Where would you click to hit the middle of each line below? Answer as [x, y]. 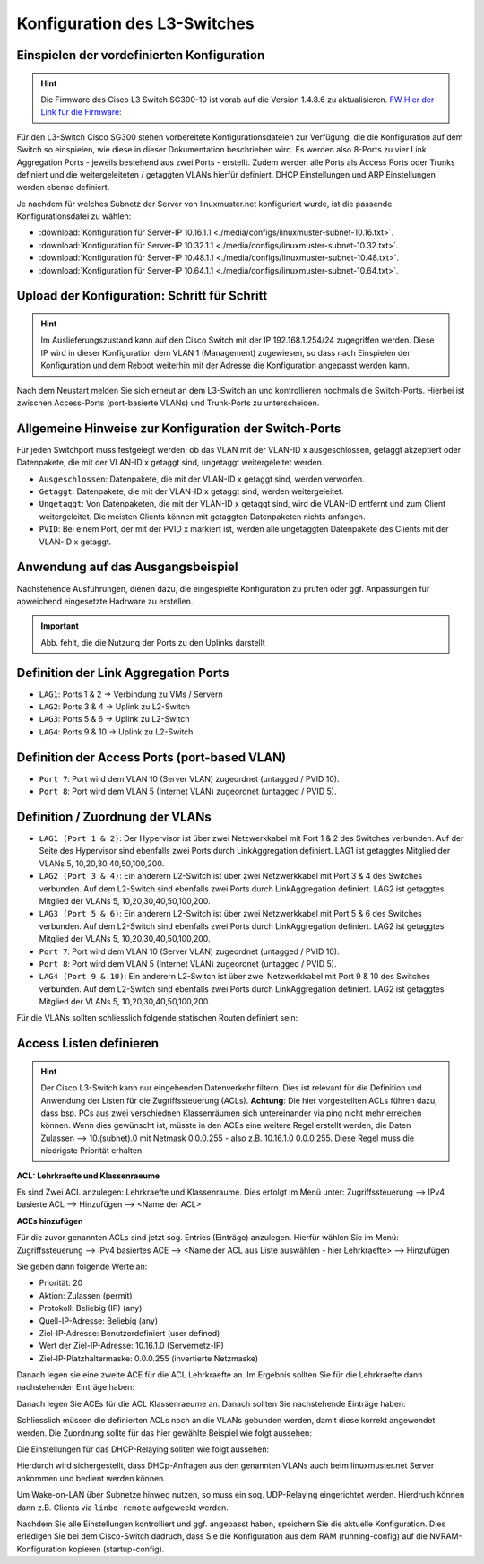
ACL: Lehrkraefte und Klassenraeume [88, 1176]
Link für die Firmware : [81, 112]
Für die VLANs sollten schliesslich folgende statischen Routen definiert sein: [157, 1018]
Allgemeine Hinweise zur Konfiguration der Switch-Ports [179, 428]
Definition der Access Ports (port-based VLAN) [151, 757]
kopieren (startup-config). [117, 1549]
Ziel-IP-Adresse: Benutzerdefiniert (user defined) [130, 1333]
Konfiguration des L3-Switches [135, 23]
